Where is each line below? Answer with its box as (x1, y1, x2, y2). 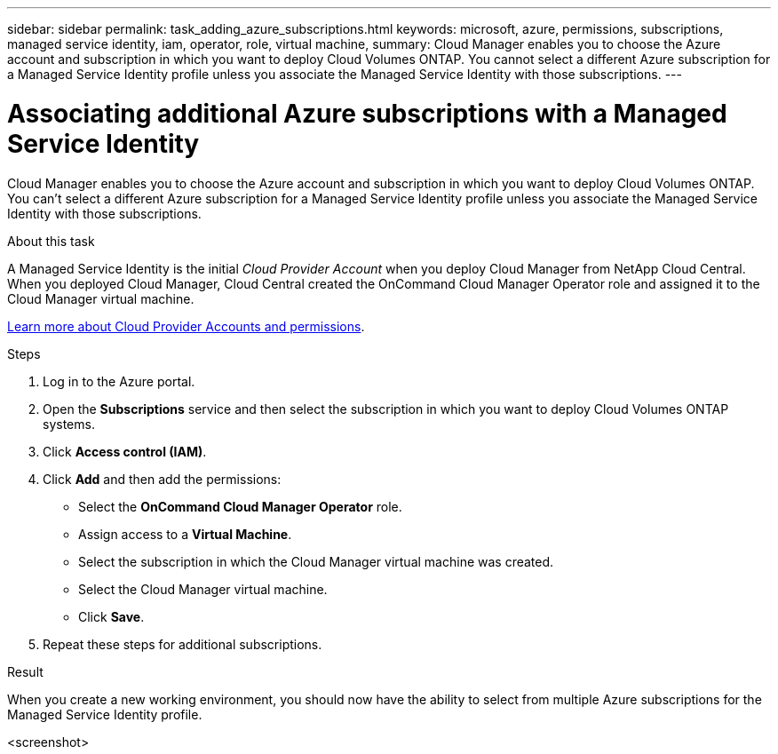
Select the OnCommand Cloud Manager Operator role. (78, 498, 402, 514)
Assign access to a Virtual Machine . (78, 526, 292, 542)
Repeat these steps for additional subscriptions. (43, 636, 322, 652)
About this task (7, 233, 95, 249)
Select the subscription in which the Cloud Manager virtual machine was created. (78, 553, 554, 569)
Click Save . (78, 608, 145, 624)
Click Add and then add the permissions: (43, 471, 282, 487)
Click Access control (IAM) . (43, 443, 207, 459)
